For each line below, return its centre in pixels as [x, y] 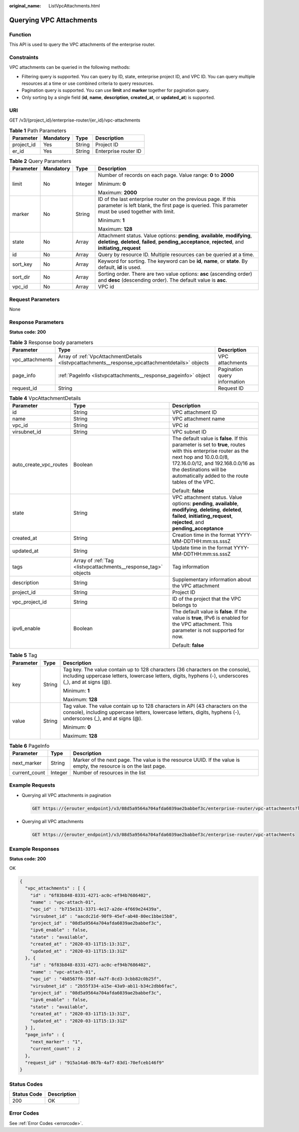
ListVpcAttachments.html [74, 6]
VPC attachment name [199, 419]
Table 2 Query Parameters [40, 161]
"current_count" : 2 [55, 1049]
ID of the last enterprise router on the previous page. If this [167, 199]
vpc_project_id [29, 602]
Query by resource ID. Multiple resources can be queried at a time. [176, 255]
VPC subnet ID [189, 432]
